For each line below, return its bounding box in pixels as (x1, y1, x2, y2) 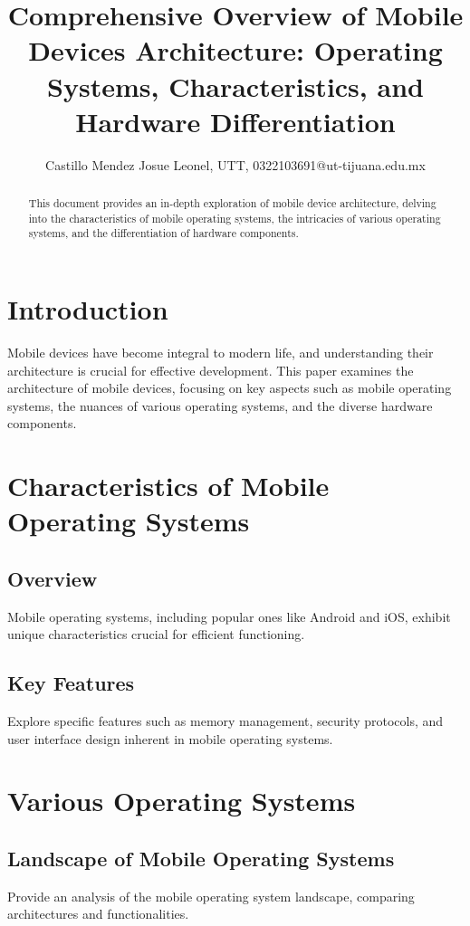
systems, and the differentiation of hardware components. (28, 225, 299, 241)
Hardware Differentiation (75, 102, 396, 139)
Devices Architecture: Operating (28, 32, 443, 69)
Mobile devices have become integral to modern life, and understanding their (7, 342, 434, 361)
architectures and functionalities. (7, 904, 189, 923)
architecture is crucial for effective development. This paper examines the (7, 360, 414, 379)
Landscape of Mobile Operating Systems (7, 845, 395, 873)
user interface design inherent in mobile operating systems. (7, 729, 333, 748)
